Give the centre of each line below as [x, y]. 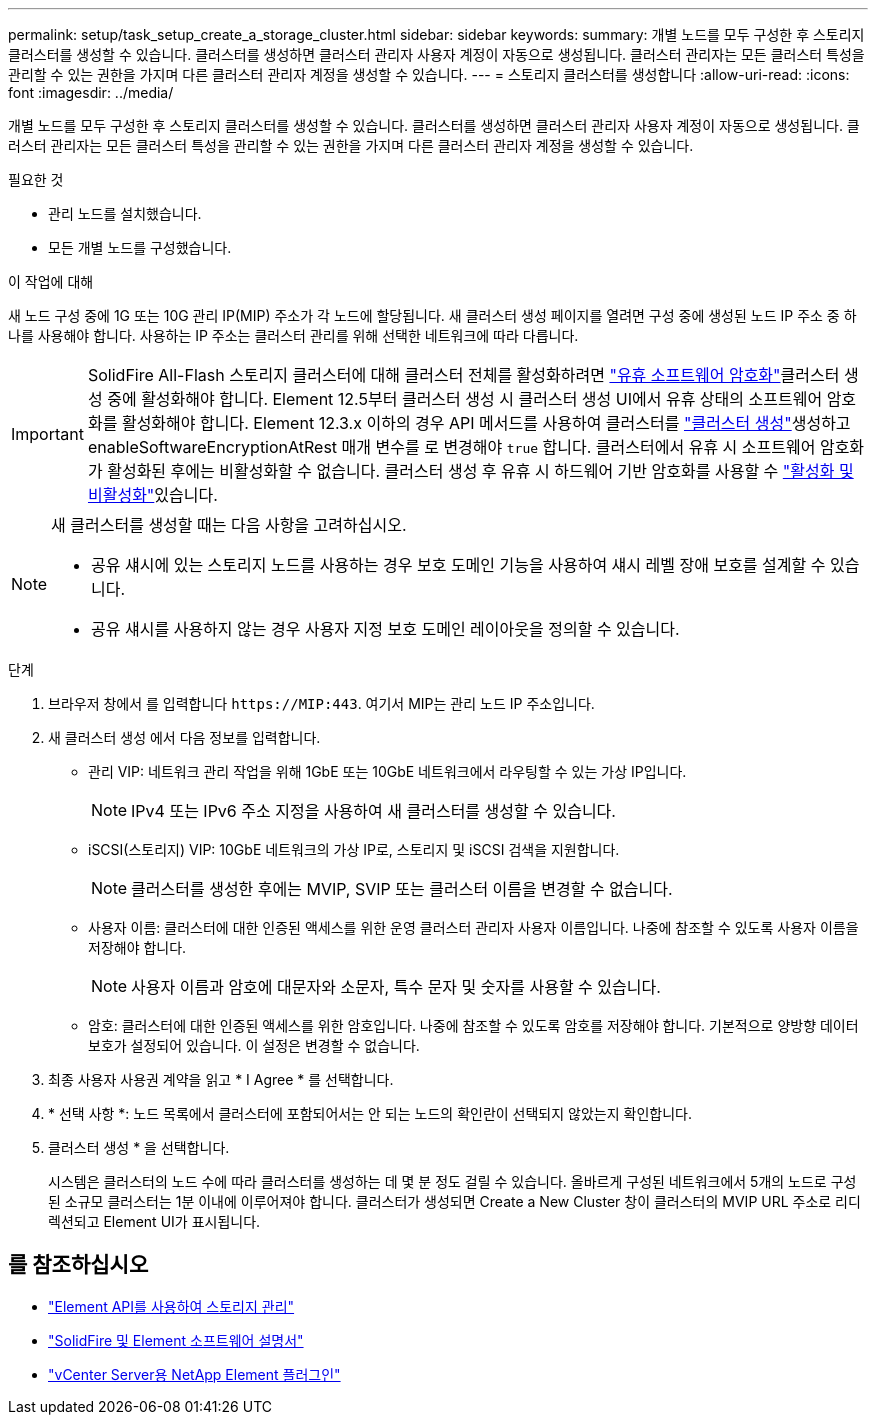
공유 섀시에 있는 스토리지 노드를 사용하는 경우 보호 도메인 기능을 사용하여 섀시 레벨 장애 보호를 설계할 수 [458, 565]
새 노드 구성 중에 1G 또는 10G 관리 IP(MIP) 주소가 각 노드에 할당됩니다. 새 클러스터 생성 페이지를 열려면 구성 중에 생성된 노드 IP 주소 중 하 [432, 315]
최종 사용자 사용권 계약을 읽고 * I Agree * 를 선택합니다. [221, 1079]
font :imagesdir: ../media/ [91, 92]
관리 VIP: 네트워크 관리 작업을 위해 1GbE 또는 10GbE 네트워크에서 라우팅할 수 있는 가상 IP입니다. [387, 771]
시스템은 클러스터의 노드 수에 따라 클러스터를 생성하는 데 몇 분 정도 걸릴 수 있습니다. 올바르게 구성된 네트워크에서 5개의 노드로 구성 [452, 1181]
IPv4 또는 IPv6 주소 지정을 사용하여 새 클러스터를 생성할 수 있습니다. [373, 811]
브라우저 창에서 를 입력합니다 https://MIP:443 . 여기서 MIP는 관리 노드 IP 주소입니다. [321, 703]
